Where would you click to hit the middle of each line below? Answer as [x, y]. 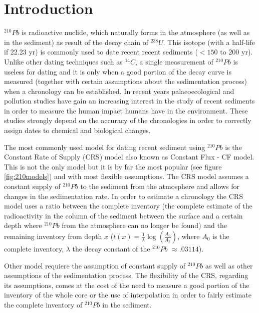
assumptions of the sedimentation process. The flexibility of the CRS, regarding [126, 275]
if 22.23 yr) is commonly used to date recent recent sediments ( [101, 52]
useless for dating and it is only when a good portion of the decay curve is [118, 71]
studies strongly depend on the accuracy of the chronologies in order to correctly [128, 120]
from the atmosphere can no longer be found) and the [144, 225]
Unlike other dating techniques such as [63, 61]
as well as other [229, 265]
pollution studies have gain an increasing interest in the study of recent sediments [129, 101]
